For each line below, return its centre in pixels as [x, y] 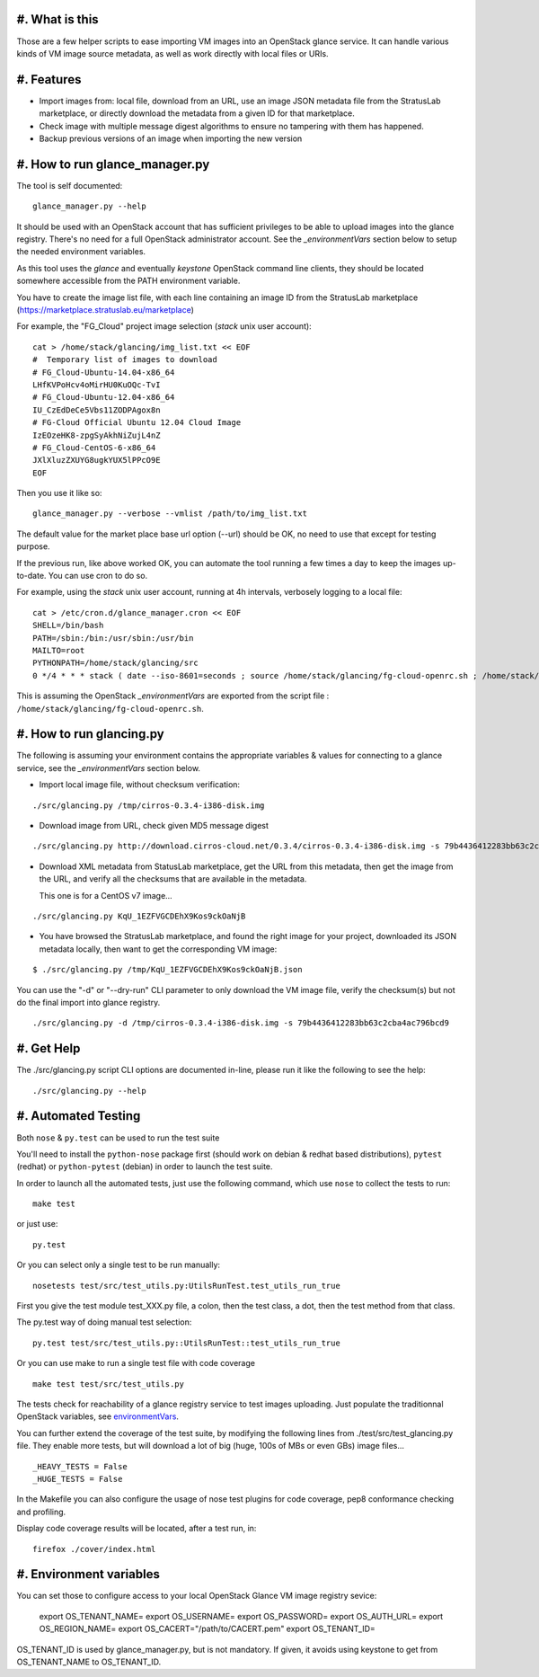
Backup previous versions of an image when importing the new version [171, 138]
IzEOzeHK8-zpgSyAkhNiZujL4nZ [97, 435]
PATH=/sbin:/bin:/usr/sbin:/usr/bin [113, 638]
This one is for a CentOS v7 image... [106, 895]
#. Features [49, 80]
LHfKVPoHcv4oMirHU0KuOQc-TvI [97, 385]
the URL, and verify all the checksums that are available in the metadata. [173, 879]
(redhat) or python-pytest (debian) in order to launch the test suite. [145, 1167]
